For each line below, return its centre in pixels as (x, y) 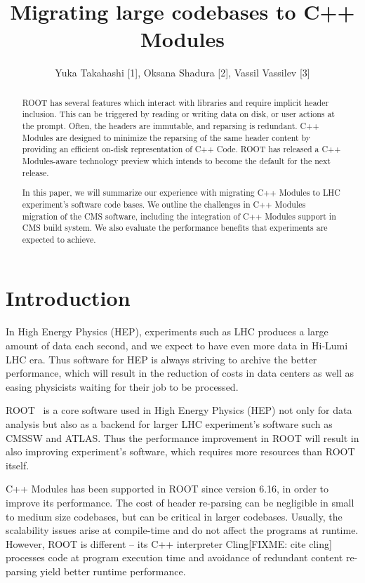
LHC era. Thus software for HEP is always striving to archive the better (161, 359)
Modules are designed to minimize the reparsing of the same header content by (166, 137)
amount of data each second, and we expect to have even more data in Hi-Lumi (177, 345)
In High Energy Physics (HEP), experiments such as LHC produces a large (167, 331)
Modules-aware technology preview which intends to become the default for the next (176, 160)
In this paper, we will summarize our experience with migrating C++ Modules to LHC (181, 193)
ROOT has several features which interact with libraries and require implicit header (175, 102)
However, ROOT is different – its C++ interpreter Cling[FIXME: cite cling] (169, 543)
